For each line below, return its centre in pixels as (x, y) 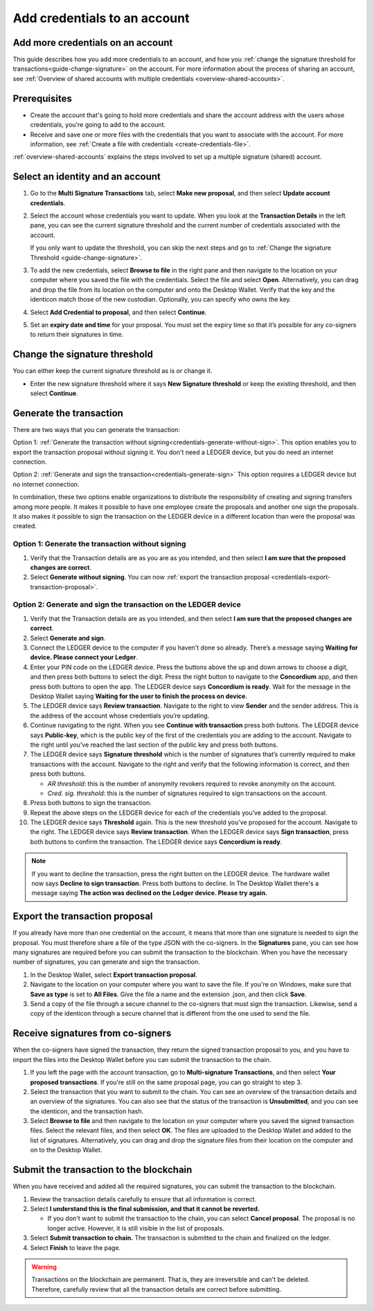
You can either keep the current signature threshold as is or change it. (113, 371)
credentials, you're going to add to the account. (98, 125)
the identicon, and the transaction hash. (87, 1111)
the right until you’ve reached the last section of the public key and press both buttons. (154, 745)
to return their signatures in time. (77, 335)
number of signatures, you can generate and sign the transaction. (106, 962)
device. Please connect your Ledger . (84, 657)
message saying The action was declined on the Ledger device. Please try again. (150, 893)
